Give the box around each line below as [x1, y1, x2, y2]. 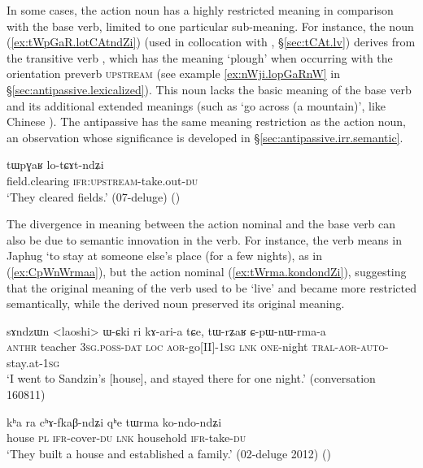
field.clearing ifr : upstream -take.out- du [7, 171, 198, 188]
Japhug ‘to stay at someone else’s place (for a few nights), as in [7, 247, 322, 264]
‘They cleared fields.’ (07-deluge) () [7, 188, 181, 205]
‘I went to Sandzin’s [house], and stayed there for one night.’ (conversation [7, 370, 376, 387]
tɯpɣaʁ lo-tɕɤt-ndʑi [7, 156, 104, 173]
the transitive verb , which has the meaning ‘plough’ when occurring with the [7, 49, 393, 66]
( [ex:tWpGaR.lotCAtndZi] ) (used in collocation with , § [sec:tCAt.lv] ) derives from [7, 33, 416, 50]
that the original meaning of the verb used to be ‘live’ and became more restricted [7, 279, 416, 296]
